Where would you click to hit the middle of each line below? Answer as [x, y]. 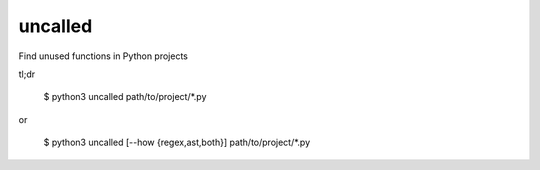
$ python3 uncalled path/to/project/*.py [125, 97]
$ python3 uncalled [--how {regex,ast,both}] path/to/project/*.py [177, 142]
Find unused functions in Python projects [103, 56]
